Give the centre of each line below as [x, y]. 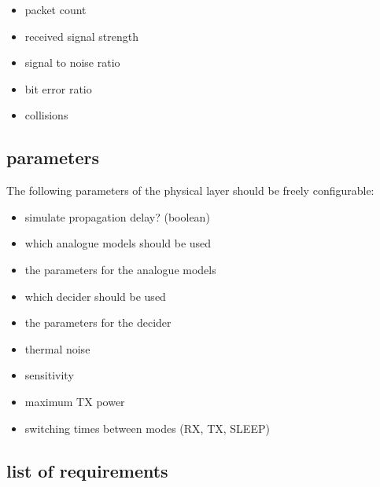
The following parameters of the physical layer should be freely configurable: [190, 190]
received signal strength [81, 36]
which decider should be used [95, 296]
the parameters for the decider [98, 322]
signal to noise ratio [72, 62]
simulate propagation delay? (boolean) [117, 216]
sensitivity [49, 375]
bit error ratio [58, 88]
